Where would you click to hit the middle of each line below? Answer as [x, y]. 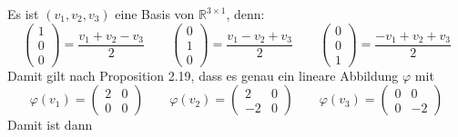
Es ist [23, 14]
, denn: [245, 14]
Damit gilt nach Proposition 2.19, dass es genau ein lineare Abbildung [203, 75]
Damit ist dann [50, 125]
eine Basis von [155, 14]
